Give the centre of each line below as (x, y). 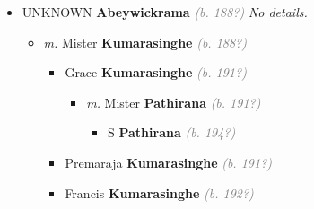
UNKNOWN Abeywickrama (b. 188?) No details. (165, 12)
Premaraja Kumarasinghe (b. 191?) (169, 162)
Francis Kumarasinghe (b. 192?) (159, 192)
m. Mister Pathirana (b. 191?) (174, 102)
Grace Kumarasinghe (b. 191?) (156, 72)
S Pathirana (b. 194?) (171, 132)
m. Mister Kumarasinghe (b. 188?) (145, 42)
